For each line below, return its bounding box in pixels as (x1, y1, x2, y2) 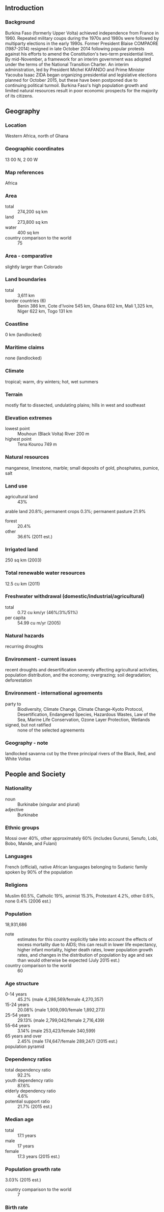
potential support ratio (5, 1099, 50, 1105)
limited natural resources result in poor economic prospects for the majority (5, 87, 158, 93)
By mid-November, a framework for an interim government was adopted (5, 56, 151, 62)
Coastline (5, 320, 28, 327)
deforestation (5, 677, 32, 683)
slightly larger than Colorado (5, 264, 63, 270)
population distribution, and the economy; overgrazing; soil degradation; (5, 672, 151, 678)
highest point (5, 436, 32, 442)
